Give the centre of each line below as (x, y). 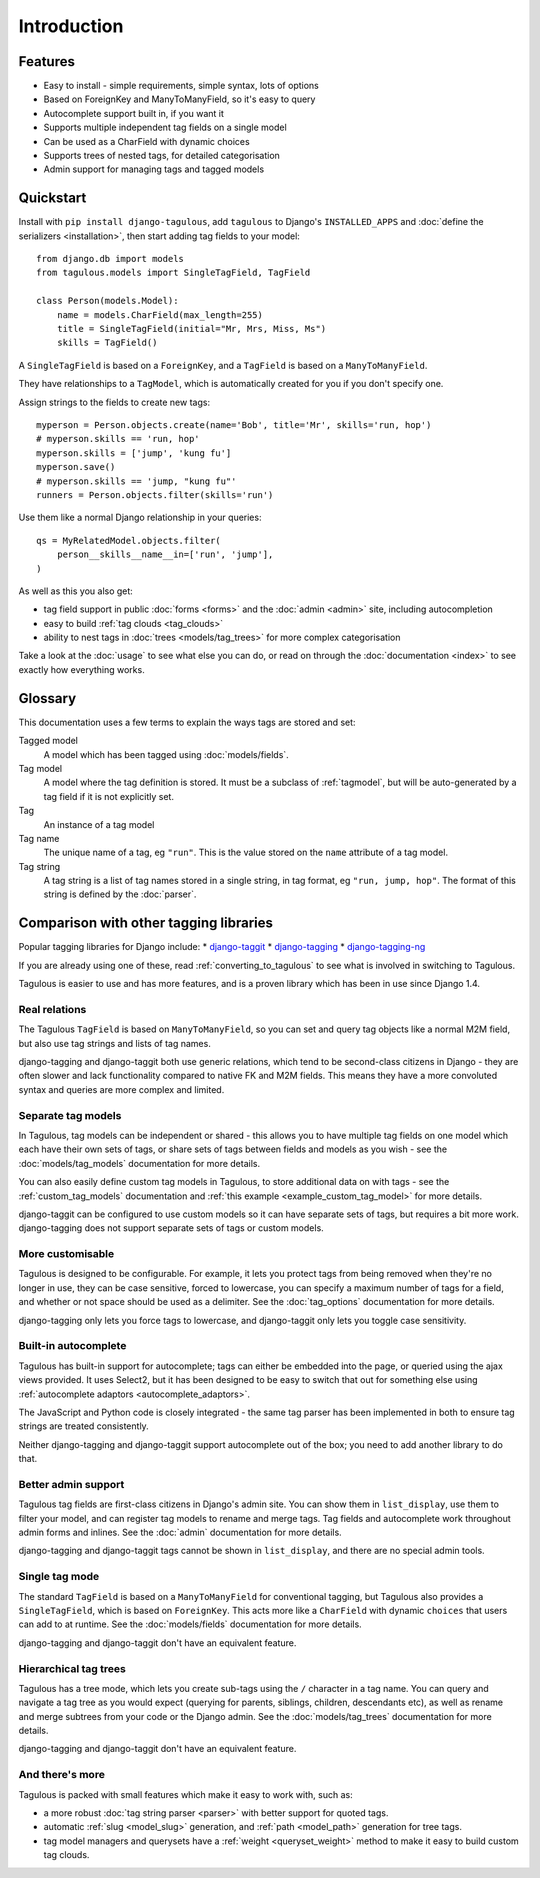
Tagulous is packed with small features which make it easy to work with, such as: (186, 1794)
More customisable (66, 1254)
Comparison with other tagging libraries (146, 923)
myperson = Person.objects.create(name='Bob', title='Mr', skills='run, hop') (234, 425)
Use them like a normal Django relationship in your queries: (140, 517)
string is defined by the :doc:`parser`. (120, 894)
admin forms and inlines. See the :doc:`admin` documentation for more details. (180, 1532)
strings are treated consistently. (83, 1426)
